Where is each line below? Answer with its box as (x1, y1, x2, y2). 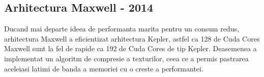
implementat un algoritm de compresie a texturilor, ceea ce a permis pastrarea (4, 53, 249, 63)
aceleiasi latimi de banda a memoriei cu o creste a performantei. (4, 63, 203, 73)
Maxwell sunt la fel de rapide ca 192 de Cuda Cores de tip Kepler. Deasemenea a (4, 43, 257, 54)
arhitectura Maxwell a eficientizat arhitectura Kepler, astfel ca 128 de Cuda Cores (4, 33, 260, 44)
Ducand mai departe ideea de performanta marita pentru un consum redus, (4, 23, 239, 34)
